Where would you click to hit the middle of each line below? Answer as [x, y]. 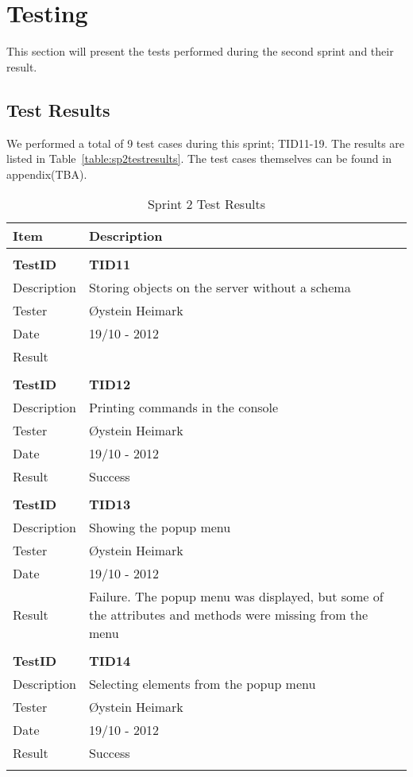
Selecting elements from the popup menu [202, 684]
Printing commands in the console [183, 408]
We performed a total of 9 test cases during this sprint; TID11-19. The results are [206, 143]
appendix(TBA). [47, 174]
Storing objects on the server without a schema [220, 288]
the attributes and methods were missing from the [228, 615]
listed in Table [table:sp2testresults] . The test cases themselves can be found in [199, 158]
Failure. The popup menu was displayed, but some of [236, 597]
